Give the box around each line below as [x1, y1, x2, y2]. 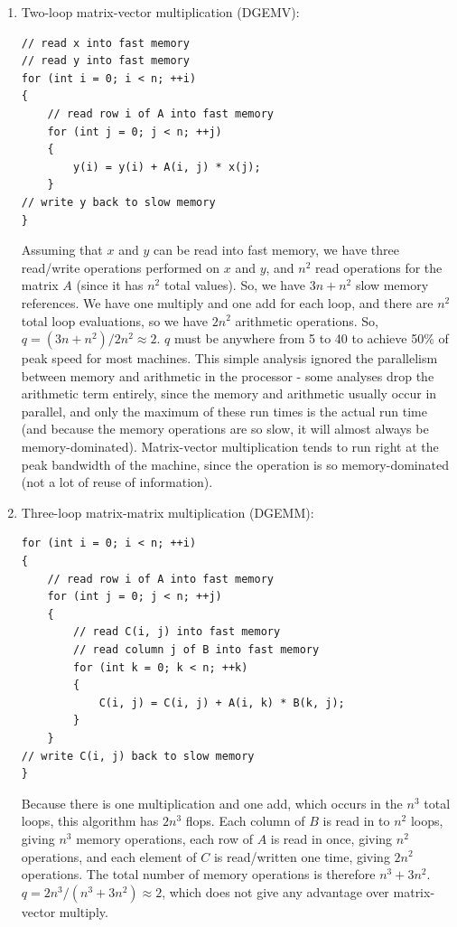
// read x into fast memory [21, 36, 190, 50]
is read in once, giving [270, 829, 393, 847]
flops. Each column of [185, 811, 305, 830]
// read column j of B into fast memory [73, 643, 320, 656]
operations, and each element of [21, 847, 197, 866]
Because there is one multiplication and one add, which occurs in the [21, 793, 403, 812]
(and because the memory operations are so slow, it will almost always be [21, 419, 429, 438]
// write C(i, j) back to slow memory [21, 749, 255, 763]
